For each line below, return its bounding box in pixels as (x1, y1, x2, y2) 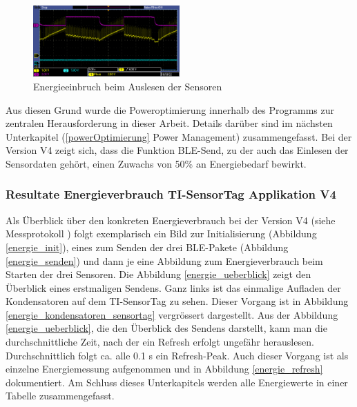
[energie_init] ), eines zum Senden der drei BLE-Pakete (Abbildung (6, 239, 289, 254)
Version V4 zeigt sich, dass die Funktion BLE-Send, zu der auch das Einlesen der (6, 143, 349, 157)
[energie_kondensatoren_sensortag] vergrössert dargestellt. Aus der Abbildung (6, 307, 338, 321)
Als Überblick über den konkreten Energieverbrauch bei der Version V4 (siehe (6, 212, 336, 227)
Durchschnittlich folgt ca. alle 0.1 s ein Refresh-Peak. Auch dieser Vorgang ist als (6, 348, 349, 362)
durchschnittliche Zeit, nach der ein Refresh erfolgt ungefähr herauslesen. (6, 335, 314, 349)
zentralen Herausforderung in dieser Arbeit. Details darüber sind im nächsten (6, 116, 333, 130)
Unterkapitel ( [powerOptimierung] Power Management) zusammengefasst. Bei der (6, 129, 352, 143)
